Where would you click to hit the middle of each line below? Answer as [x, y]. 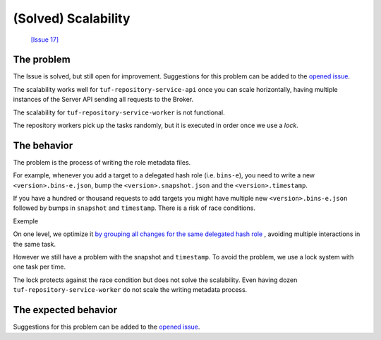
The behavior [43, 145]
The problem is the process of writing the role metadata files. [102, 162]
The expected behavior [65, 310]
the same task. [35, 244]
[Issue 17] [45, 40]
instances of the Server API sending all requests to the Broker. [103, 100]
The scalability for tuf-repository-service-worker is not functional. [119, 112]
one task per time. [40, 267]
